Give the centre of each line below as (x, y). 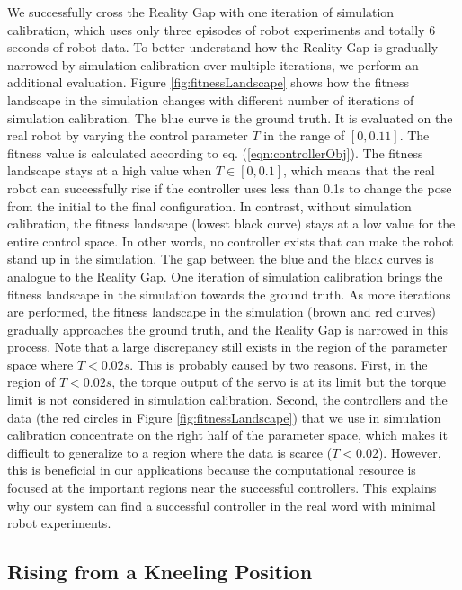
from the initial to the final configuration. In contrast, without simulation (209, 206)
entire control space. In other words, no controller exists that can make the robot (231, 241)
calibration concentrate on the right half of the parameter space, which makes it (227, 435)
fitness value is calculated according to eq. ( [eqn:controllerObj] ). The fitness (215, 152)
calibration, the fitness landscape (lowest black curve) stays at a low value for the (231, 223)
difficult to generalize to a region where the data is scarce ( (170, 452)
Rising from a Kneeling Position (160, 572)
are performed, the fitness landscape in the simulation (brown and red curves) (222, 312)
